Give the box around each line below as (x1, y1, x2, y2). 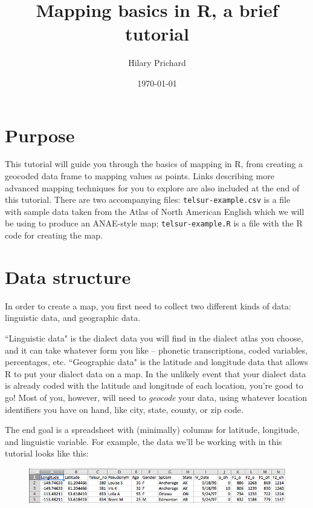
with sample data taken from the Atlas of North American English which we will (5, 205, 305, 217)
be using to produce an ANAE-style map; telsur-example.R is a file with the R (5, 217, 303, 229)
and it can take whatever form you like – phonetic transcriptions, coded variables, (5, 343, 308, 356)
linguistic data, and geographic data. (5, 311, 141, 324)
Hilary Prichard (128, 56, 186, 69)
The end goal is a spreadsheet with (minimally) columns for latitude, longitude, (5, 423, 300, 436)
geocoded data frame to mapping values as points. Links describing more (5, 170, 274, 182)
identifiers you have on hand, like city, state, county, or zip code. (5, 403, 244, 415)
